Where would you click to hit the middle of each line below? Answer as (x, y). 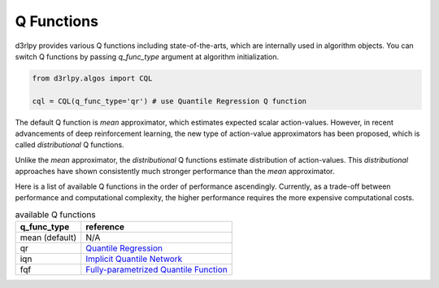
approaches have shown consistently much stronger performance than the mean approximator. (175, 172)
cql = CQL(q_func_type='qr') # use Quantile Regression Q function (170, 101)
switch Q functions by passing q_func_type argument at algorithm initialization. (147, 56)
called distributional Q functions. (70, 145)
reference (105, 226)
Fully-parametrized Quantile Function (156, 269)
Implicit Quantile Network (134, 259)
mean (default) (48, 238)
